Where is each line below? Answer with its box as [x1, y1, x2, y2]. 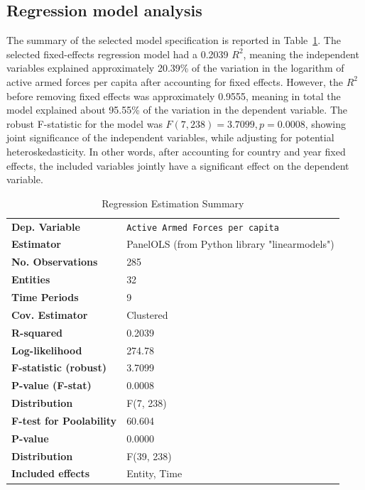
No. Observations [11, 254, 98, 269]
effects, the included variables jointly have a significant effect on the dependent [6, 158, 349, 173]
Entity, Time [126, 466, 182, 481]
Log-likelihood [11, 342, 82, 357]
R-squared [11, 325, 63, 339]
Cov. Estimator [11, 307, 88, 322]
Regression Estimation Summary [102, 195, 244, 210]
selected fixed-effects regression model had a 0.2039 [6, 46, 229, 61]
